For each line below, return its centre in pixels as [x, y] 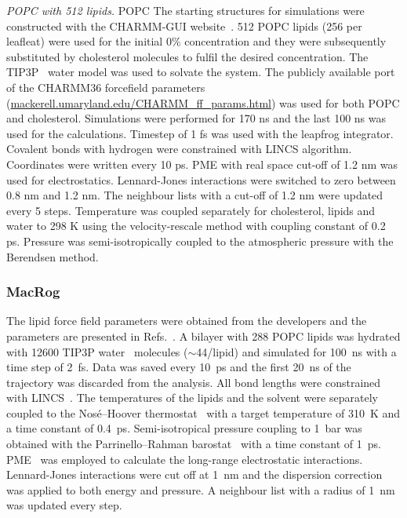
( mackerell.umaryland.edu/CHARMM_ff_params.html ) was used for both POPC [203, 102]
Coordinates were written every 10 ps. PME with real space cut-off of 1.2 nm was [202, 164]
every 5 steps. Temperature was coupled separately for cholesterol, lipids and [191, 210]
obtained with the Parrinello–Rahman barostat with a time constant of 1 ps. [194, 444]
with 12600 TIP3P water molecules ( [97, 351]
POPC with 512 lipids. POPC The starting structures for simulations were [185, 10]
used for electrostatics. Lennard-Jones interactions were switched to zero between [201, 179]
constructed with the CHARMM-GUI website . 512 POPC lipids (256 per [184, 26]
